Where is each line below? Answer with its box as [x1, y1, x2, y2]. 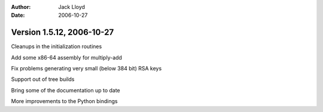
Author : [11, 4, 31, 10]
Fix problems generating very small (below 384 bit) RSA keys [11, 65, 162, 72]
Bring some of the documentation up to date [11, 86, 120, 94]
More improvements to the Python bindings [11, 98, 118, 105]
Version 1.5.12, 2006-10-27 [11, 27, 114, 38]
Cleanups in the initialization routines [11, 43, 102, 50]
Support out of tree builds [11, 76, 75, 83]
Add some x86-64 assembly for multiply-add [11, 54, 123, 61]
